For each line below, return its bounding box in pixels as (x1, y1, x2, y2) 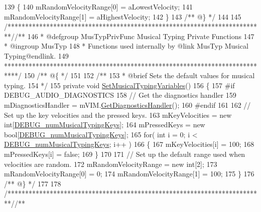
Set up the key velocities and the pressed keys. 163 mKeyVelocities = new (4, 109, 232, 120)
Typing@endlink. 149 (4, 50, 69, 61)
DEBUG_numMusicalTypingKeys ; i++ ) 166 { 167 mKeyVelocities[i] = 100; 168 (4, 139, 254, 149)
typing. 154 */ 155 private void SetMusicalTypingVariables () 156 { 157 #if (4, 80, 235, 90)
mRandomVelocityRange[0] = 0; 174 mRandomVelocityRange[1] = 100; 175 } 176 (4, 168, 254, 179)
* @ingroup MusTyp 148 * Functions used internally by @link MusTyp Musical (4, 41, 248, 51)
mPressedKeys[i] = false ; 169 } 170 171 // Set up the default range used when (4, 148, 245, 159)
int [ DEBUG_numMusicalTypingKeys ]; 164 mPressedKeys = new (4, 119, 205, 130)
